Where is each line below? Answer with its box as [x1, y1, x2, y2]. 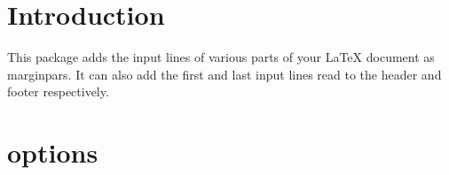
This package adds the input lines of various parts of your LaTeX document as [7, 48, 435, 66]
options [7, 134, 98, 171]
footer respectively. [7, 82, 109, 101]
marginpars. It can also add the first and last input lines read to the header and [7, 65, 442, 83]
